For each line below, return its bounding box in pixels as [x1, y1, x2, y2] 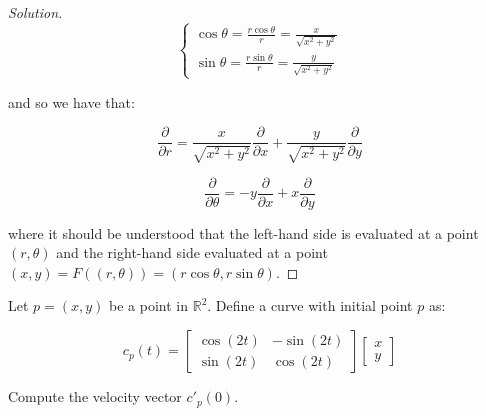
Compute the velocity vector [8, 386, 182, 407]
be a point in [109, 295, 188, 316]
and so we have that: [8, 91, 135, 112]
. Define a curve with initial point [207, 295, 413, 316]
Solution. [8, 2, 63, 22]
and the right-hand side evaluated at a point [56, 242, 328, 263]
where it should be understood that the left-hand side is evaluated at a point [8, 222, 479, 243]
